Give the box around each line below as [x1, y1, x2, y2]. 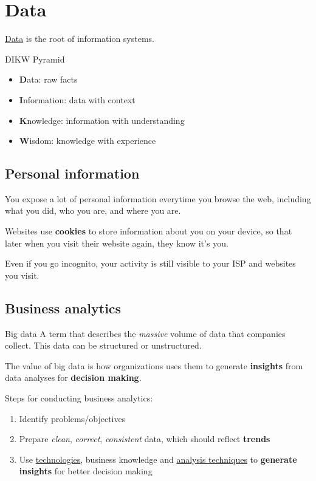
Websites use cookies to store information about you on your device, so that [5, 225, 292, 237]
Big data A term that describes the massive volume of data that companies [5, 327, 286, 339]
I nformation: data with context [19, 93, 136, 106]
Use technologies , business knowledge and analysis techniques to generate [19, 452, 297, 465]
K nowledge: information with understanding [19, 114, 185, 126]
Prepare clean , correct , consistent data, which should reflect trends [19, 432, 270, 445]
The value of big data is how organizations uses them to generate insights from [5, 359, 303, 372]
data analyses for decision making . [5, 371, 142, 384]
